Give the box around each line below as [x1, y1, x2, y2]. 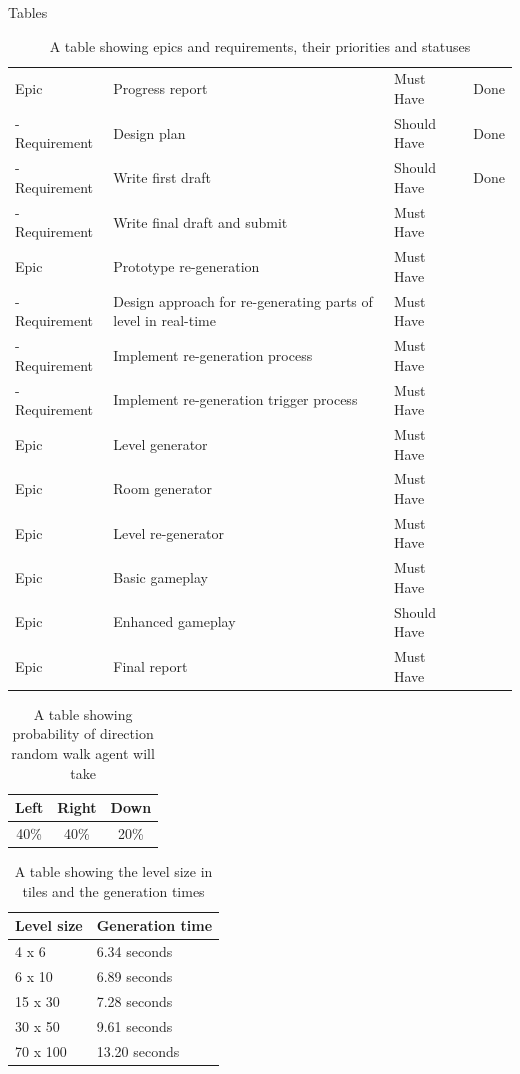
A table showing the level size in [14, 861, 213, 882]
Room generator [113, 478, 212, 499]
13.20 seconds [96, 1040, 180, 1061]
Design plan [113, 122, 186, 143]
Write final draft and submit [113, 211, 288, 232]
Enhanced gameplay [113, 611, 236, 632]
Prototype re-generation [113, 255, 260, 276]
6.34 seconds [96, 941, 173, 962]
